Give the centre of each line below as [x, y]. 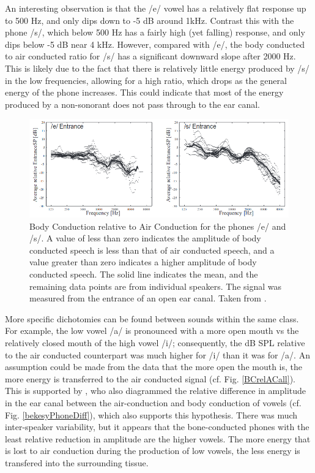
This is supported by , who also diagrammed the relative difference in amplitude [156, 391]
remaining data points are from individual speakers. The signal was [156, 286]
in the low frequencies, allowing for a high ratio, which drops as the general [146, 80]
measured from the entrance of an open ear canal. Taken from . [148, 298]
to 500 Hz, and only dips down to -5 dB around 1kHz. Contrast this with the [150, 20]
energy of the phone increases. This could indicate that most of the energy [144, 92]
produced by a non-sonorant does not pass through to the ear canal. [132, 104]
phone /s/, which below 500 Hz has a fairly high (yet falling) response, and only [155, 32]
